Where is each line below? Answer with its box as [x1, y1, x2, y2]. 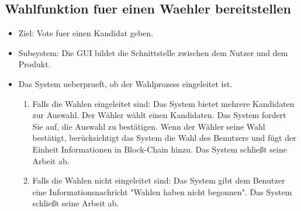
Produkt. [18, 58, 51, 70]
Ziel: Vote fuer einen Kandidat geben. [18, 27, 154, 39]
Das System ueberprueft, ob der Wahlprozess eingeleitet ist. [18, 77, 233, 89]
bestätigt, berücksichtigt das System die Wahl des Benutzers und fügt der [32, 132, 296, 144]
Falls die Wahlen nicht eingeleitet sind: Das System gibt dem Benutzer [32, 174, 285, 186]
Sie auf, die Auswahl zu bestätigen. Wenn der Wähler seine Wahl [32, 120, 265, 132]
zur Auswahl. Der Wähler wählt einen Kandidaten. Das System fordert [32, 109, 286, 121]
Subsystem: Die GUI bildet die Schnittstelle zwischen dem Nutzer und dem [18, 46, 288, 58]
